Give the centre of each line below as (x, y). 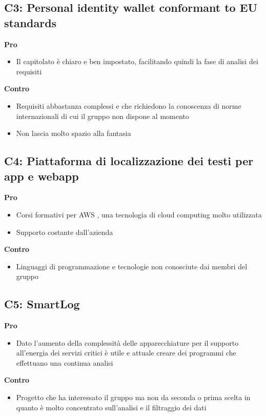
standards (30, 22)
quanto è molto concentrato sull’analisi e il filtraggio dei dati (111, 407)
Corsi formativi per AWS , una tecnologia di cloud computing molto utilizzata (139, 214)
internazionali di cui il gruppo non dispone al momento (103, 116)
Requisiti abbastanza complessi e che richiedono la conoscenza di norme (129, 105)
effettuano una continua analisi (65, 362)
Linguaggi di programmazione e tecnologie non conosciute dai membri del (132, 266)
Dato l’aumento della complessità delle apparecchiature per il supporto (127, 342)
